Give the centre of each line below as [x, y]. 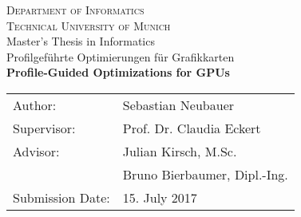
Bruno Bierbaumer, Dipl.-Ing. [205, 174]
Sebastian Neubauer [178, 105]
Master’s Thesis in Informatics [81, 41]
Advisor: [36, 151]
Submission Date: [61, 197]
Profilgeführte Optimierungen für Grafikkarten [121, 56]
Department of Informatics [75, 10]
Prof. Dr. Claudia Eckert [192, 128]
